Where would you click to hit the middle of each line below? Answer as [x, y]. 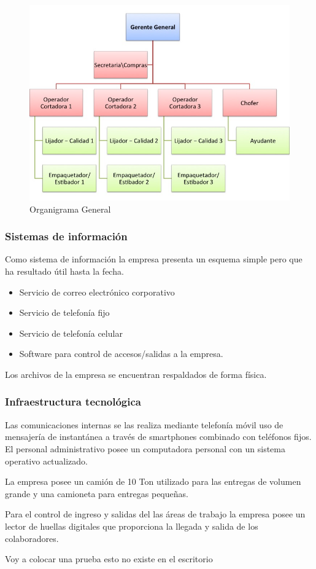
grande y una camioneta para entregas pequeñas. [97, 493]
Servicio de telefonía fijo [64, 312]
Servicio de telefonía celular [71, 333]
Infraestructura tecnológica [73, 402]
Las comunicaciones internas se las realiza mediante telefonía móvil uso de [144, 424]
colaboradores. [32, 538]
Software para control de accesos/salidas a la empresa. [121, 354]
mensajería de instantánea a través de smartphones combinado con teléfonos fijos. [158, 437]
